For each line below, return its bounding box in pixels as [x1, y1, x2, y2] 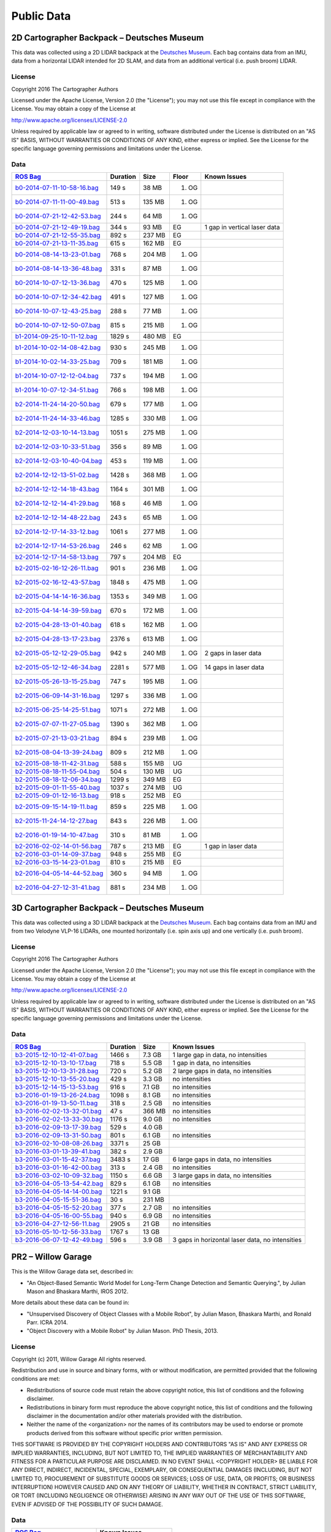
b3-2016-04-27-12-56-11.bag [15, 1219, 101, 1228]
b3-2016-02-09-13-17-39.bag [15, 1123, 101, 1131]
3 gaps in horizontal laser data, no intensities [172, 1235, 302, 1244]
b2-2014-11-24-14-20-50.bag [15, 400, 101, 409]
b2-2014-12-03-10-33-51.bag [15, 442, 101, 451]
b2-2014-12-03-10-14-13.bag [15, 428, 99, 437]
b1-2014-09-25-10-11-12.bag [15, 332, 97, 341]
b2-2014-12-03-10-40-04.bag [15, 457, 102, 465]
